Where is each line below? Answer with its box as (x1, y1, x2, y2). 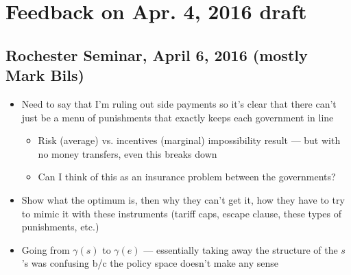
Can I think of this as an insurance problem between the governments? (38, 169, 336, 184)
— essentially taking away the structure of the (143, 242, 338, 256)
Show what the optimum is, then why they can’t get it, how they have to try (21, 192, 345, 206)
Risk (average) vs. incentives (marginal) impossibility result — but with (38, 133, 341, 147)
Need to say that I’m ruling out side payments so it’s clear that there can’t (21, 96, 337, 110)
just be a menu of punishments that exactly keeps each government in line (21, 110, 334, 124)
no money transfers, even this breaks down (38, 146, 217, 160)
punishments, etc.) (21, 219, 99, 234)
